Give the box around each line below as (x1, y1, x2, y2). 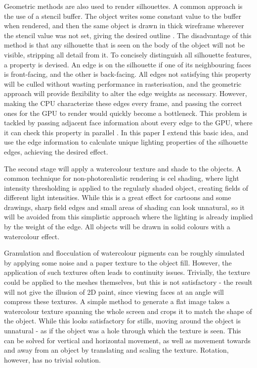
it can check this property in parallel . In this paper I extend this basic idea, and (4, 127, 249, 137)
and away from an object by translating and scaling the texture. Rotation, (4, 345, 229, 355)
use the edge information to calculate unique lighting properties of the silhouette (4, 137, 248, 147)
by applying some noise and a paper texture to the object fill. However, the (4, 257, 232, 267)
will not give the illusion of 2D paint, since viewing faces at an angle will (4, 286, 224, 297)
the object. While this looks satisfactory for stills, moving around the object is (4, 315, 241, 326)
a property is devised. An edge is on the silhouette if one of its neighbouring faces (4, 59, 251, 69)
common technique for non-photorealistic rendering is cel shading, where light (4, 173, 239, 183)
